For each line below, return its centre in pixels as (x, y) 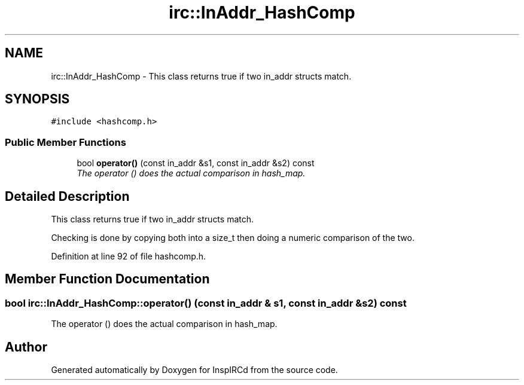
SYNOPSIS (37, 99)
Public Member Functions (65, 142)
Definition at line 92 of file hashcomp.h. (129, 256)
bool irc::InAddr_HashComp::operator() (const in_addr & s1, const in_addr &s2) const (206, 303)
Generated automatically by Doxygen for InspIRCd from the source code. (194, 370)
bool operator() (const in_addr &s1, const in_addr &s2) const (196, 163)
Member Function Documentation (107, 279)
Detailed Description (67, 196)
